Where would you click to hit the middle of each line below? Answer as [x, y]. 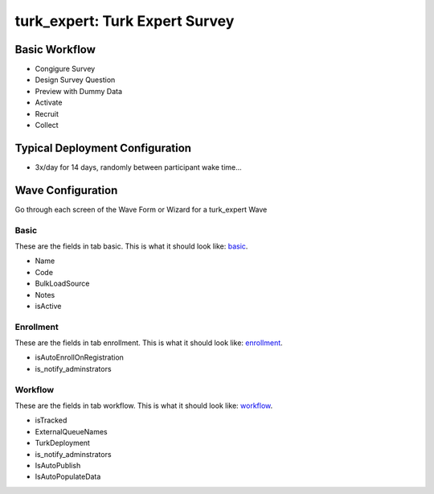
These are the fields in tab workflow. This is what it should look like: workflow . [144, 405]
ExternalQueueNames [71, 431]
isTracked [51, 420]
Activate [49, 103]
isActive [48, 306]
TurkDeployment [62, 443]
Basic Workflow [55, 49]
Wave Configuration [66, 190]
